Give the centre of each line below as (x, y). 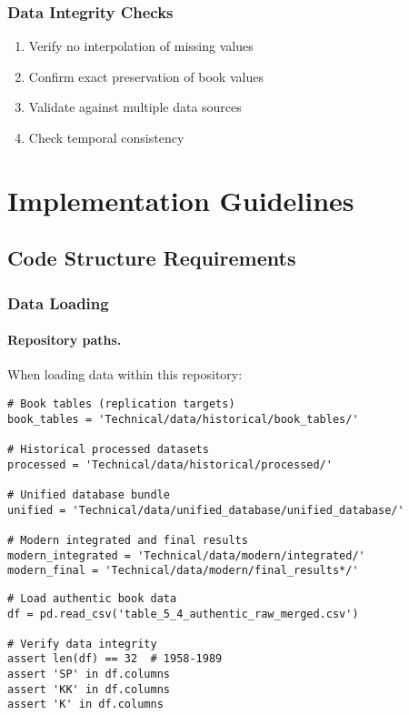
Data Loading (58, 302)
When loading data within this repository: (125, 374)
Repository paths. (65, 340)
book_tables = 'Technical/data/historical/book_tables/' (183, 419)
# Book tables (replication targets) (121, 403)
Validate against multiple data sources (135, 107)
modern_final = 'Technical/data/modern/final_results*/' (183, 571)
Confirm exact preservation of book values (146, 76)
